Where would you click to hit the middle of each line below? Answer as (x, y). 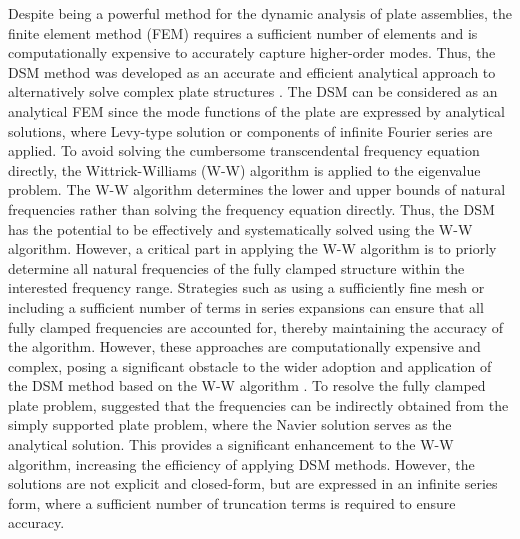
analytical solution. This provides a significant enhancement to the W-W (231, 444)
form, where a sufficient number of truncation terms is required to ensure (232, 502)
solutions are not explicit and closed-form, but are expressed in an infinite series (253, 483)
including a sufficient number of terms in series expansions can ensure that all (246, 306)
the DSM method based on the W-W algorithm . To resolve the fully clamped (247, 385)
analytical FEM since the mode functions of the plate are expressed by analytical (256, 110)
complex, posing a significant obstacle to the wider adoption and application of (250, 365)
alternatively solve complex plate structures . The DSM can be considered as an (253, 91)
